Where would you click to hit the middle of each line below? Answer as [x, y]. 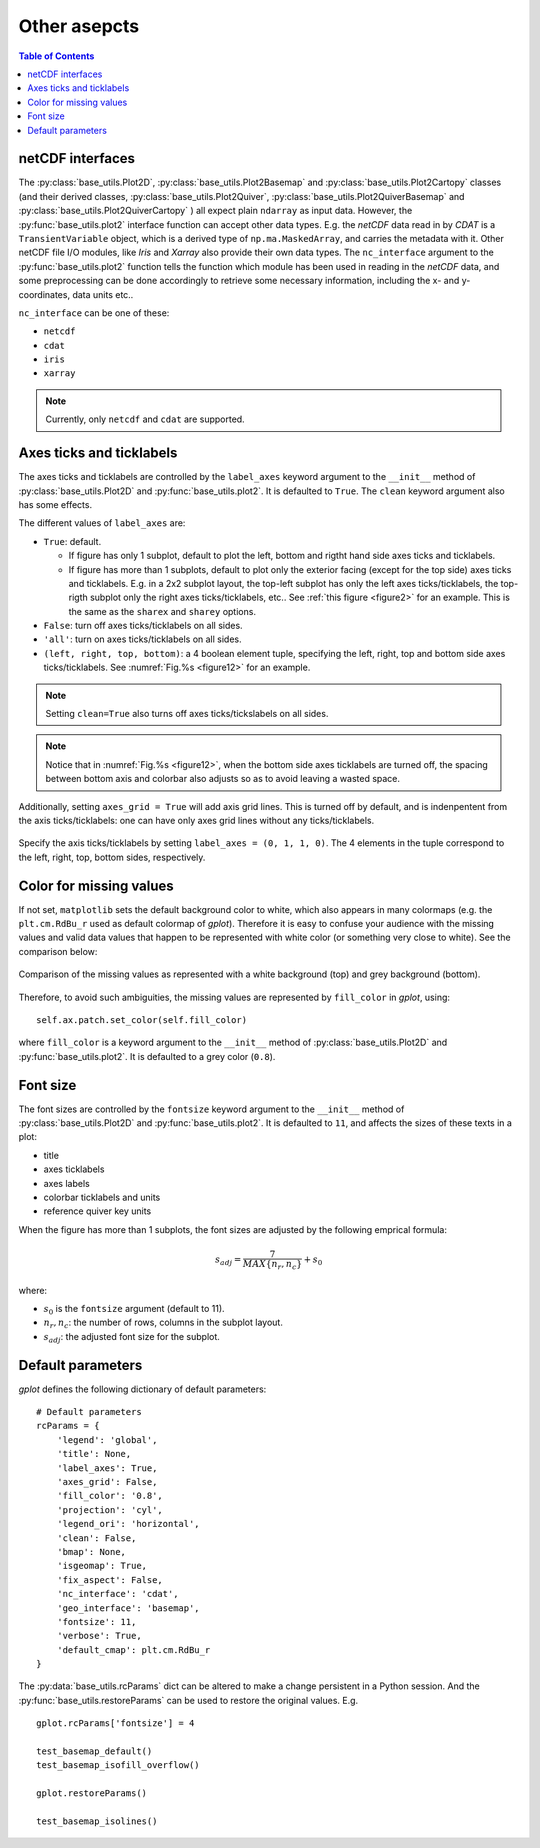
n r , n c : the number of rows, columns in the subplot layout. [163, 1323]
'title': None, [94, 1454]
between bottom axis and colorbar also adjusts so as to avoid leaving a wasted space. [222, 779]
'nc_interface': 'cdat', [117, 1594]
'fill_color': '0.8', [110, 1496]
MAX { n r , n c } [272, 1265]
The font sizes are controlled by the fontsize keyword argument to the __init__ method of [211, 1109]
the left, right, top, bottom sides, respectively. [112, 857]
